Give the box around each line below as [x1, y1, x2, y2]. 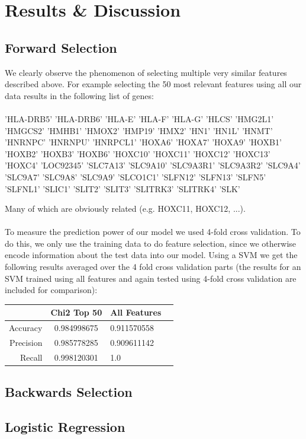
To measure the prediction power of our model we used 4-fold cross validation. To [5, 225, 301, 238]
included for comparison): [5, 284, 98, 296]
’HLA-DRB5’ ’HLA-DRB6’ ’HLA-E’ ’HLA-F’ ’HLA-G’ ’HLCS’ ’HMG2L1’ [5, 112, 274, 125]
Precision [9, 336, 43, 349]
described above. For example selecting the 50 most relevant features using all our [5, 78, 302, 90]
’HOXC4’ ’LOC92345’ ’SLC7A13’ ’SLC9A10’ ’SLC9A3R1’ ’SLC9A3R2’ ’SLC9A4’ [5, 159, 301, 171]
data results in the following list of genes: [5, 89, 154, 101]
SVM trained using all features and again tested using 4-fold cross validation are [5, 272, 297, 284]
